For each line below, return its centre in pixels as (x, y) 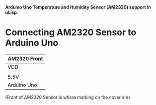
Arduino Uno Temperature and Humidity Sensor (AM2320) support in (78, 7)
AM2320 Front (25, 58)
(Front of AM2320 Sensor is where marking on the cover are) (68, 97)
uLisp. (12, 12)
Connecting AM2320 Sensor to (71, 32)
